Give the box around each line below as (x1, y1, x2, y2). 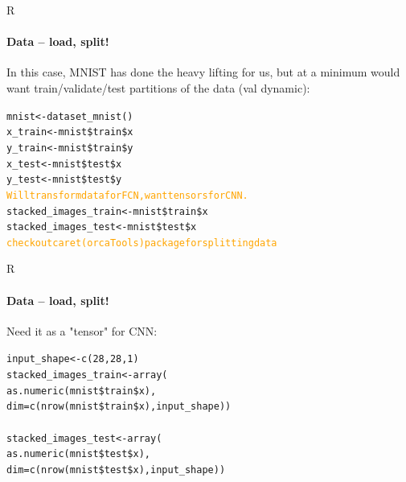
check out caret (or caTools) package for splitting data (6, 237, 277, 249)
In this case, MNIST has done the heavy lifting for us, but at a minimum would (6, 64, 400, 80)
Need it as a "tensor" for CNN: (6, 322, 158, 339)
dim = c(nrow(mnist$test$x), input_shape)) (6, 464, 226, 476)
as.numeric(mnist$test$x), (6, 448, 150, 460)
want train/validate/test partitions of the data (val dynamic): (6, 79, 310, 96)
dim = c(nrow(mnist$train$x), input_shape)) (6, 401, 232, 413)
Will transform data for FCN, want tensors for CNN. (6, 189, 248, 201)
